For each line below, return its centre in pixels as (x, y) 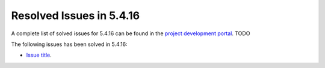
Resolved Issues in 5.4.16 (76, 16)
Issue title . (39, 55)
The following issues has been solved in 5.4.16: (69, 44)
